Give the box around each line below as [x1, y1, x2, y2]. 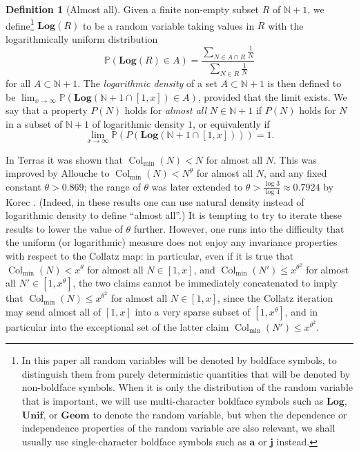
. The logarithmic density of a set [77, 75, 217, 90]
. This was [273, 152, 317, 166]
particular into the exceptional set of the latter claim [6, 319, 229, 334]
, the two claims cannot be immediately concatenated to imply [72, 276, 338, 290]
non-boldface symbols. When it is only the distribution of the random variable [21, 380, 353, 394]
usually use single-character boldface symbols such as [21, 434, 246, 448]
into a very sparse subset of [135, 304, 251, 318]
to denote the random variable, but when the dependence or [93, 407, 347, 421]
